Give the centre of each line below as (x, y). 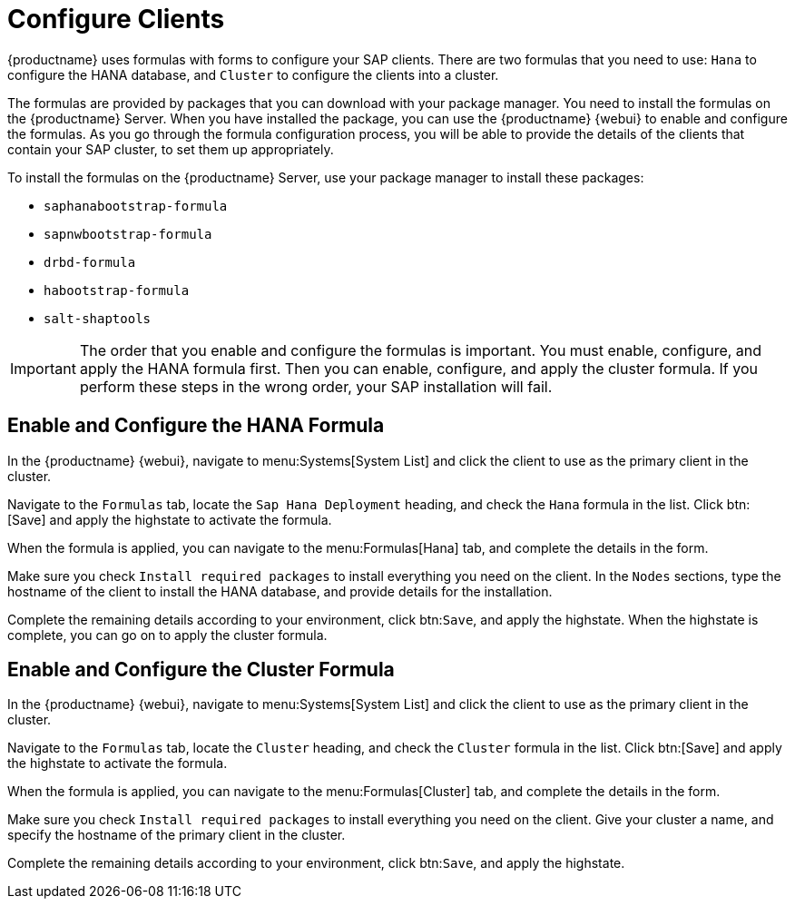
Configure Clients (116, 19)
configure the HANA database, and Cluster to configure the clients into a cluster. (253, 74)
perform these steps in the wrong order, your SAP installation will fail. (316, 386)
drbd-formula (90, 262)
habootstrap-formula (117, 290)
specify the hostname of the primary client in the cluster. (177, 835)
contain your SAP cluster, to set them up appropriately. (171, 149)
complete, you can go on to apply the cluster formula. (167, 635)
